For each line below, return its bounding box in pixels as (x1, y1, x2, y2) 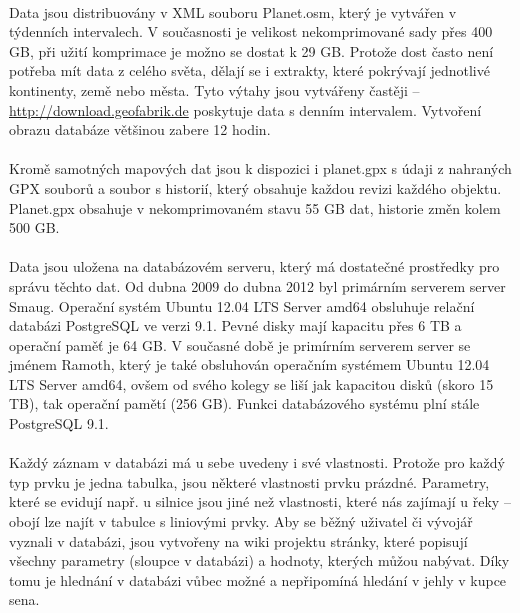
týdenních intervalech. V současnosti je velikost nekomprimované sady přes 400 (9, 21, 493, 42)
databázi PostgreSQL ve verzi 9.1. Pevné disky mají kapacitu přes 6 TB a (9, 315, 462, 336)
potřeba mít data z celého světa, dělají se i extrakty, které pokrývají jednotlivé (9, 60, 490, 81)
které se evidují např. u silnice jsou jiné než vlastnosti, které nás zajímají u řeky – (9, 491, 511, 512)
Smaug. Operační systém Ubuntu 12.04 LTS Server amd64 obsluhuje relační (9, 295, 475, 316)
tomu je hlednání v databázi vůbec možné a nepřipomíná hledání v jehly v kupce (9, 569, 507, 590)
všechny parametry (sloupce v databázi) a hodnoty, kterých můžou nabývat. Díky (9, 550, 510, 571)
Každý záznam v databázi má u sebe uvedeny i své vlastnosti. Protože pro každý (9, 452, 505, 473)
